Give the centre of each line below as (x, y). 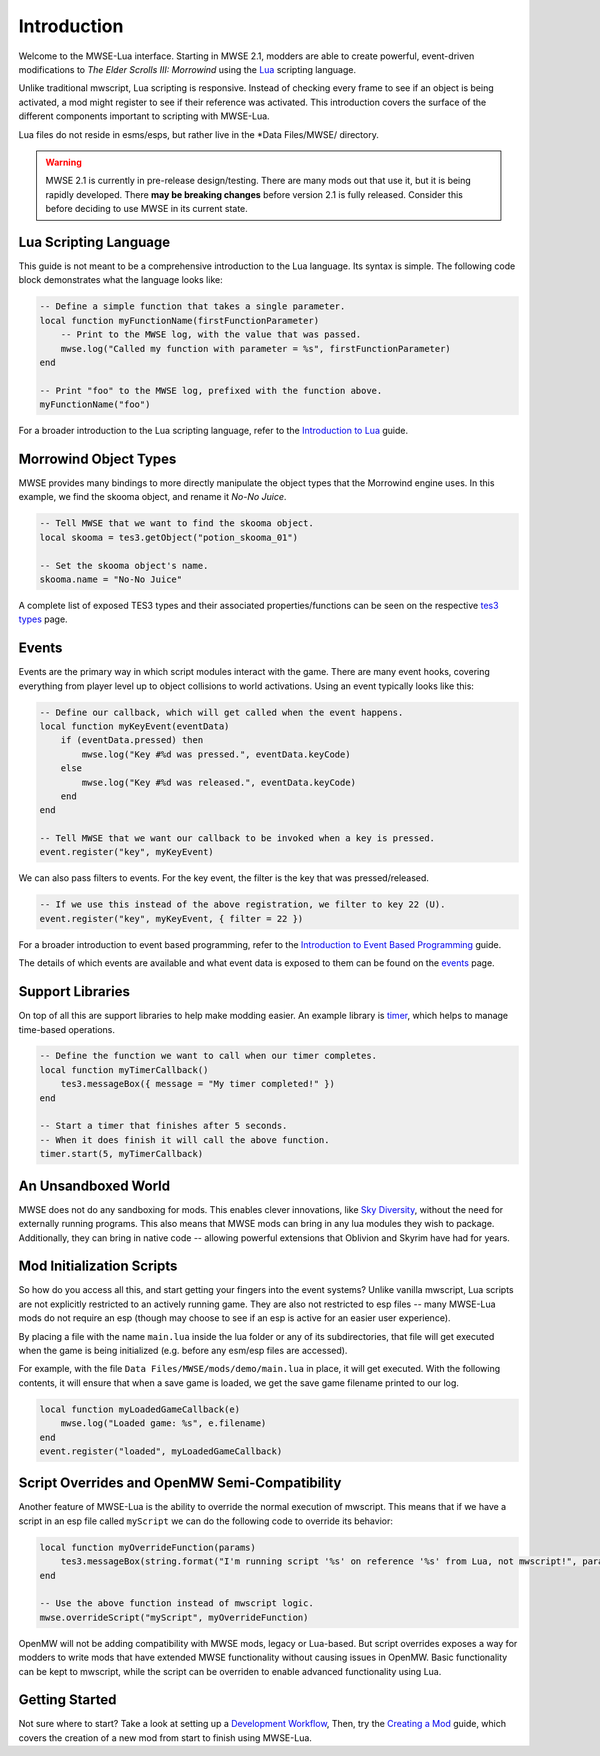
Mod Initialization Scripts (98, 1266)
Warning (63, 162)
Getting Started (67, 1700)
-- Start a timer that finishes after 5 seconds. (163, 1126)
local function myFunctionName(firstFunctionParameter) (179, 320)
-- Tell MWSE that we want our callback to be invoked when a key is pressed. (237, 838)
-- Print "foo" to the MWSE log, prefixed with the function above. (211, 390)
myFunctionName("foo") (95, 404)
